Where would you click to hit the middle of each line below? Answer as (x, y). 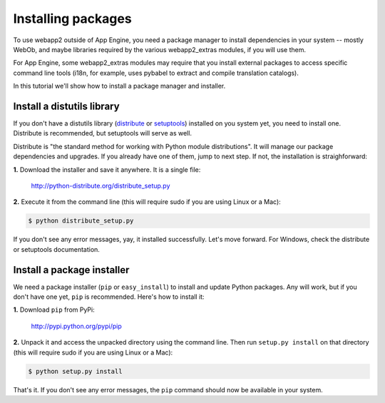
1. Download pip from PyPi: (54, 310)
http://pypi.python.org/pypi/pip (76, 326)
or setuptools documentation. (56, 249)
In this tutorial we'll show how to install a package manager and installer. (119, 86)
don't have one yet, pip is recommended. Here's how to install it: (109, 297)
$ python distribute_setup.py (81, 221)
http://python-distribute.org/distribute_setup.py (101, 185)
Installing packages (72, 19)
